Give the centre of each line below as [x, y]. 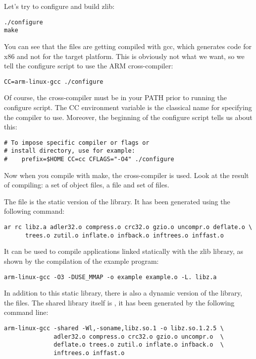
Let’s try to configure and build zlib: [59, 6]
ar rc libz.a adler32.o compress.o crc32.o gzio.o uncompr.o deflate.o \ [128, 227]
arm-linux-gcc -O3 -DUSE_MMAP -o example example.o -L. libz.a [110, 277]
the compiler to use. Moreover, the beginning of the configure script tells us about [128, 117]
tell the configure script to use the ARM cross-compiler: [89, 66]
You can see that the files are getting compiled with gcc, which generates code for [128, 46]
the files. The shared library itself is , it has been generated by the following [119, 302]
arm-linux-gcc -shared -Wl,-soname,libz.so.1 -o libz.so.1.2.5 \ [114, 328]
